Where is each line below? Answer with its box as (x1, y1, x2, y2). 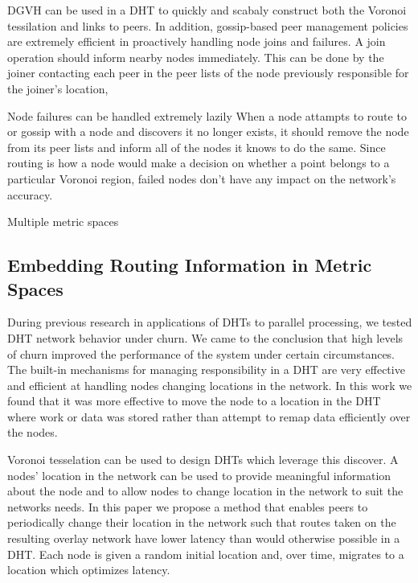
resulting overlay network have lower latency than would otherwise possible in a (7, 530, 400, 547)
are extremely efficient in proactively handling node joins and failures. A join (7, 33, 386, 50)
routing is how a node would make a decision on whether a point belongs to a (7, 154, 390, 171)
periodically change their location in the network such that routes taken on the (7, 514, 396, 531)
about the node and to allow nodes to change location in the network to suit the (7, 482, 404, 499)
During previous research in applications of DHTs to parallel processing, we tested (7, 314, 412, 331)
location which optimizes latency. (7, 561, 170, 578)
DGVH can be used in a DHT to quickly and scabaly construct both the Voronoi (7, 2, 407, 18)
